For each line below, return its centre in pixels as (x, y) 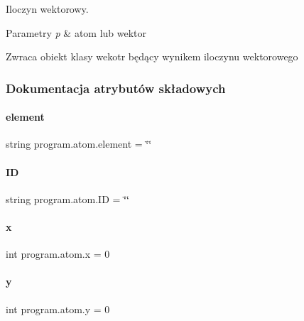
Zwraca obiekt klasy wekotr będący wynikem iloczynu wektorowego (152, 56)
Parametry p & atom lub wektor (76, 32)
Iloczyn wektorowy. (47, 9)
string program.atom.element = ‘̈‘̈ (79, 144)
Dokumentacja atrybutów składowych (116, 88)
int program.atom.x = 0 (58, 254)
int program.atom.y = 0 (58, 309)
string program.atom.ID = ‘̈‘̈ (67, 198)
